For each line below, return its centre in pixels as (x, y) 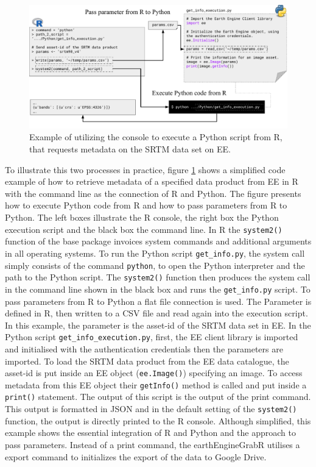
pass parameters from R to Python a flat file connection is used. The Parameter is (158, 301)
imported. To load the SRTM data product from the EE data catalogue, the (147, 361)
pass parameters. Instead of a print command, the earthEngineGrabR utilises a (153, 444)
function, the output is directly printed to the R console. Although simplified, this (158, 420)
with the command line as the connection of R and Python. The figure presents (153, 193)
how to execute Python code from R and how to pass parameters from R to (146, 205)
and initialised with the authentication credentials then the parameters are (144, 348)
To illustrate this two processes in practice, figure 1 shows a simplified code (145, 169)
